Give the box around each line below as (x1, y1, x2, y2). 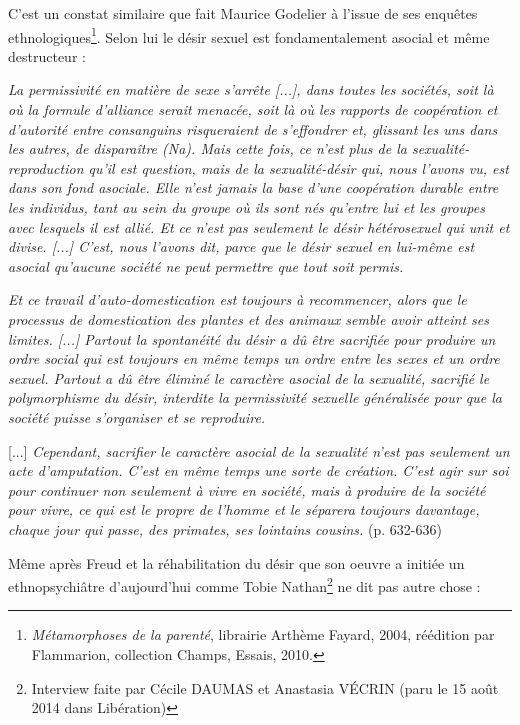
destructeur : (8, 45, 86, 66)
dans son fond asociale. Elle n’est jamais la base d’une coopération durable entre (8, 177, 499, 198)
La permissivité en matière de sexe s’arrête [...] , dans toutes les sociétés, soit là (8, 79, 494, 100)
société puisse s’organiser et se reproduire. (8, 406, 266, 427)
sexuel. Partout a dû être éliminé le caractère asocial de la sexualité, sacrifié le (8, 367, 490, 388)
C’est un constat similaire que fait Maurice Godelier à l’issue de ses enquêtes (8, 3, 478, 23)
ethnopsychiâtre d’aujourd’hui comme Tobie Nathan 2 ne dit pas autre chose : (8, 573, 481, 596)
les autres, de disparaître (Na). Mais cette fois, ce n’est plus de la (8, 138, 407, 159)
